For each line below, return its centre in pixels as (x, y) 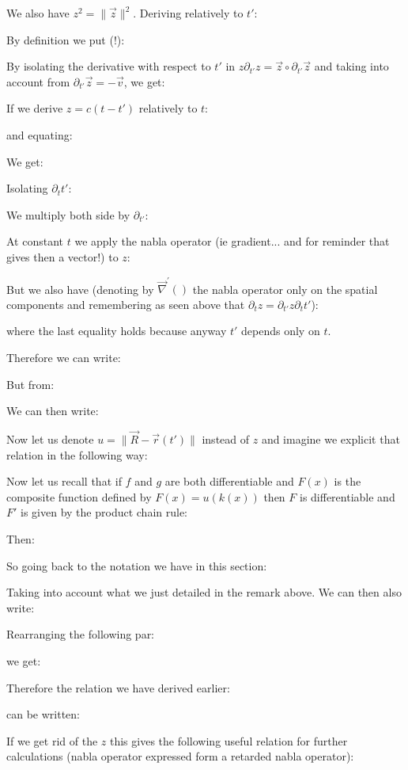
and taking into (351, 66)
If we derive (35, 108)
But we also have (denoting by (80, 289)
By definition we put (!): (66, 39)
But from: (30, 384)
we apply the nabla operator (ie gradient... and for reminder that (232, 241)
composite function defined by (79, 496)
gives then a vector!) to (62, 256)
